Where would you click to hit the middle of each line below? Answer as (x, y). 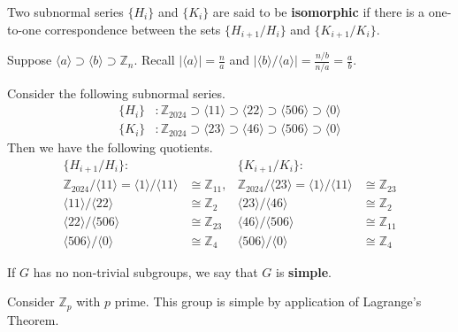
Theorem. (33, 319)
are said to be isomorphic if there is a (319, 12)
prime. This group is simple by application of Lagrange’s (268, 301)
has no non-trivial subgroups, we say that (145, 271)
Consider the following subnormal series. (116, 93)
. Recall (154, 60)
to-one (24, 29)
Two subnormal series (65, 12)
